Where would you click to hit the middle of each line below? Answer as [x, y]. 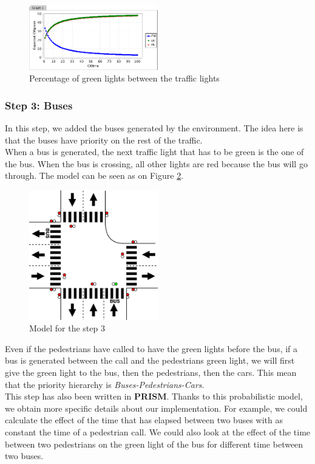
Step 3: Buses [39, 105]
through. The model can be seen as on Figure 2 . [94, 175]
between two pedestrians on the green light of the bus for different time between [154, 444]
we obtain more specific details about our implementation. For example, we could [156, 408]
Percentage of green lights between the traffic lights [124, 78]
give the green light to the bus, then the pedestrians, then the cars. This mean [151, 372]
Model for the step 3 [67, 328]
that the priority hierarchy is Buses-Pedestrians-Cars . [105, 384]
